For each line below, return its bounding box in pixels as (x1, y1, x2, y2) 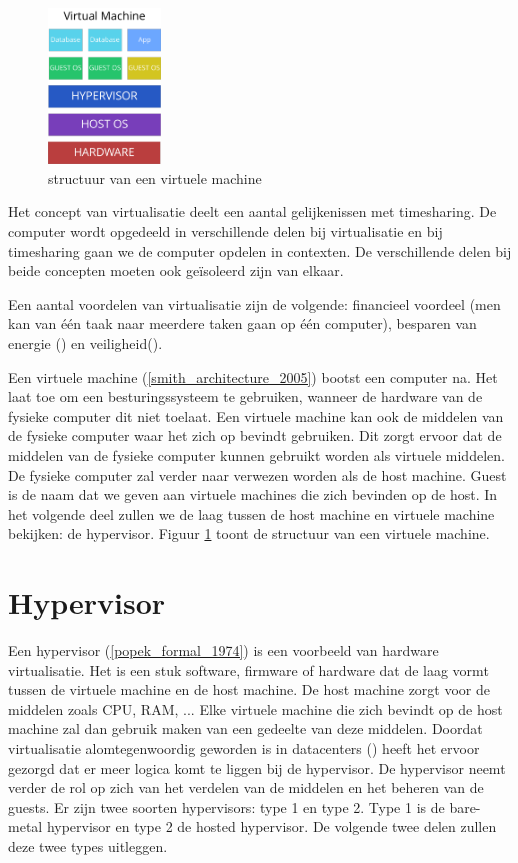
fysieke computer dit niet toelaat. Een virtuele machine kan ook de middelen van (8, 405, 504, 426)
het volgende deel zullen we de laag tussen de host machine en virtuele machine (8, 503, 495, 524)
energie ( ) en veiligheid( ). (8, 332, 163, 353)
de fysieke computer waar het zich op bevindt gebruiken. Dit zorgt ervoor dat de (8, 425, 502, 446)
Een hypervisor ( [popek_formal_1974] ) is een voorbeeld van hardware (8, 640, 439, 660)
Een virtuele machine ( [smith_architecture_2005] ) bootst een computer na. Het (8, 366, 498, 387)
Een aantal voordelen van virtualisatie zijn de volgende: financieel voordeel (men (8, 293, 501, 314)
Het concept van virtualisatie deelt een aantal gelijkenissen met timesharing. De (8, 201, 497, 222)
